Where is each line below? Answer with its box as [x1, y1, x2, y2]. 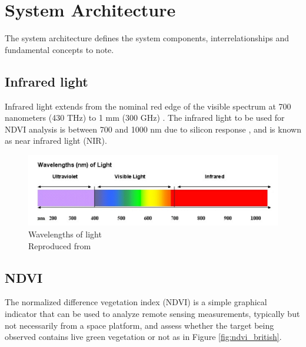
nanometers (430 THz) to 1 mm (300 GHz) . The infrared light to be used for [5, 111, 285, 124]
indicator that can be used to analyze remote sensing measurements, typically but [5, 307, 300, 319]
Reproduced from [28, 239, 91, 252]
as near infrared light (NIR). [5, 134, 107, 147]
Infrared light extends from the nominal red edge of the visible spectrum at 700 [5, 100, 291, 112]
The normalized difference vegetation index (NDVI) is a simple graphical [5, 296, 267, 308]
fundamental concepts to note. [5, 43, 114, 55]
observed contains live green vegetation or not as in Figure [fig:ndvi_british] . [5, 331, 282, 343]
